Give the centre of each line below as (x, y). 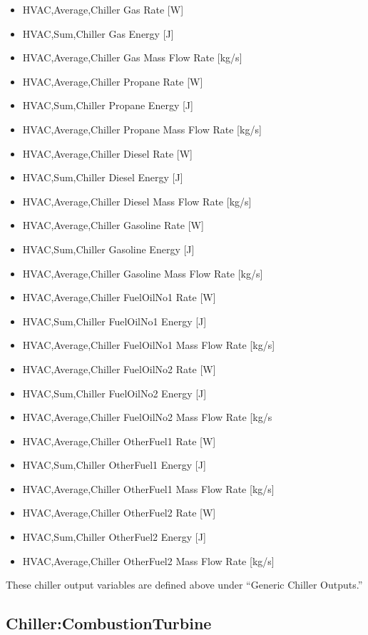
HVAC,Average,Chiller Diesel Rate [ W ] (107, 153)
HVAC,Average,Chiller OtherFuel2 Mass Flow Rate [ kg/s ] (148, 560)
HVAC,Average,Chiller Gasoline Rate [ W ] (113, 225)
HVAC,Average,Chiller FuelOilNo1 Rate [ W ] (119, 297)
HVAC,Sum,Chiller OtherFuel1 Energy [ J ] (114, 465)
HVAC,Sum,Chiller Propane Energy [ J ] (108, 105)
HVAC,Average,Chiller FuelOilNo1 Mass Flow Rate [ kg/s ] (149, 345)
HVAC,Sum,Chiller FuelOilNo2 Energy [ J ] (114, 393)
